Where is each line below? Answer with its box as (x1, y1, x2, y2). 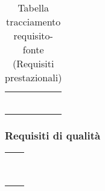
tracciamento (6, 15, 61, 28)
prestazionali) (5, 70, 62, 84)
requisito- (13, 28, 53, 42)
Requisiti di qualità (5, 127, 101, 142)
